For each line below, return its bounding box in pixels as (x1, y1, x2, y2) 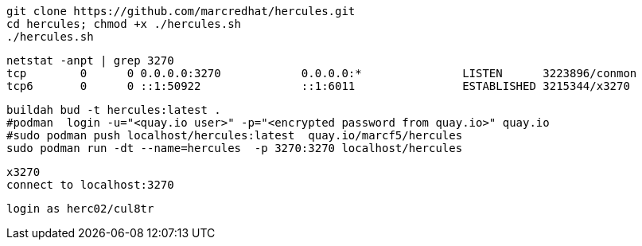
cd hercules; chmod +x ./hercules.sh (6, 18, 242, 30)
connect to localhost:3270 (6, 178, 174, 191)
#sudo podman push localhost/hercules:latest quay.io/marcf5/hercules (6, 129, 463, 142)
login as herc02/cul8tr (6, 202, 154, 215)
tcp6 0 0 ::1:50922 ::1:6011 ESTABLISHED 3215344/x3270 (6, 80, 630, 92)
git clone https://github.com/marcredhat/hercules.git (6, 5, 356, 18)
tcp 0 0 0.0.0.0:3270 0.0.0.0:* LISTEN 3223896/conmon (6, 67, 637, 80)
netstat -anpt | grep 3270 (6, 54, 174, 67)
